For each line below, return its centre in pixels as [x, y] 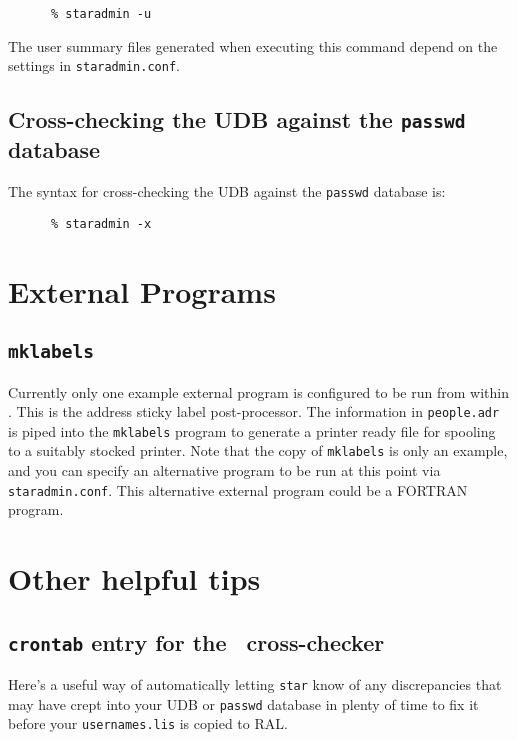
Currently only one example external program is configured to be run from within [258, 391]
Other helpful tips [134, 578]
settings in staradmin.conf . [94, 65]
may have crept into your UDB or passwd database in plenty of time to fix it [243, 703]
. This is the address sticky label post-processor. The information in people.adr [254, 411]
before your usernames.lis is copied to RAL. [148, 723]
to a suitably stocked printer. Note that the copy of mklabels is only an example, [258, 450]
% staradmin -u [101, 14]
